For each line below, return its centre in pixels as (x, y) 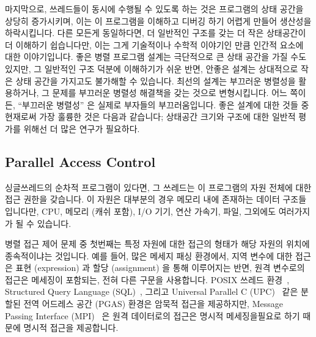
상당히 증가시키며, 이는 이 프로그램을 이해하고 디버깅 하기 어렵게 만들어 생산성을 (158, 20)
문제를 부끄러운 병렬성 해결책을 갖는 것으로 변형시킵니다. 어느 (170, 93)
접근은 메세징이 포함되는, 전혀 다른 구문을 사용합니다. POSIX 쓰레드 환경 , (147, 279)
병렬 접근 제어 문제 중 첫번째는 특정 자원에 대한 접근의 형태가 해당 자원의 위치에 (157, 244)
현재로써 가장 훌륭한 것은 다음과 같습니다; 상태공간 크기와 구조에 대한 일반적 (150, 117)
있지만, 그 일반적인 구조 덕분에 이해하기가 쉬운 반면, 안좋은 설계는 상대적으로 (152, 68)
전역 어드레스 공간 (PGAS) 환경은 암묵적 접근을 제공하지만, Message (153, 304)
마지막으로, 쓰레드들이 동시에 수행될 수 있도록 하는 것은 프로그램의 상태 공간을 (154, 9)
